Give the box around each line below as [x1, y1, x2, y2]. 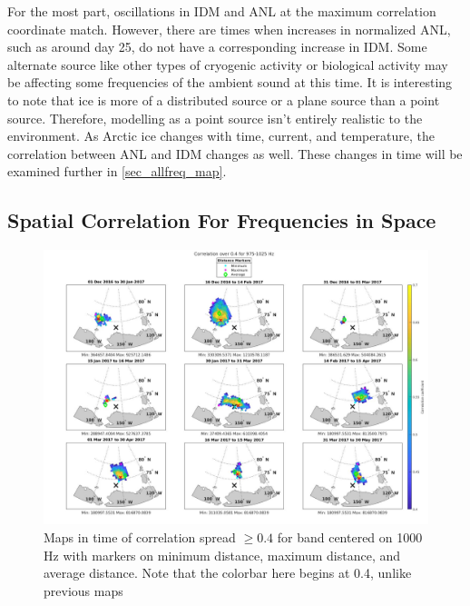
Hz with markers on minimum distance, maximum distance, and [44, 545, 401, 564]
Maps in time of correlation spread [44, 528, 236, 546]
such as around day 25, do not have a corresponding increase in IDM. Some [7, 37, 427, 56]
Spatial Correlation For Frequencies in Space [7, 206, 436, 234]
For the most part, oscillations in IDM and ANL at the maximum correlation [7, 2, 436, 20]
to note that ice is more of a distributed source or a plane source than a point [7, 90, 440, 109]
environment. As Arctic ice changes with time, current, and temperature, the [7, 126, 435, 145]
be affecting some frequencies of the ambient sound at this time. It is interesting [7, 73, 453, 92]
